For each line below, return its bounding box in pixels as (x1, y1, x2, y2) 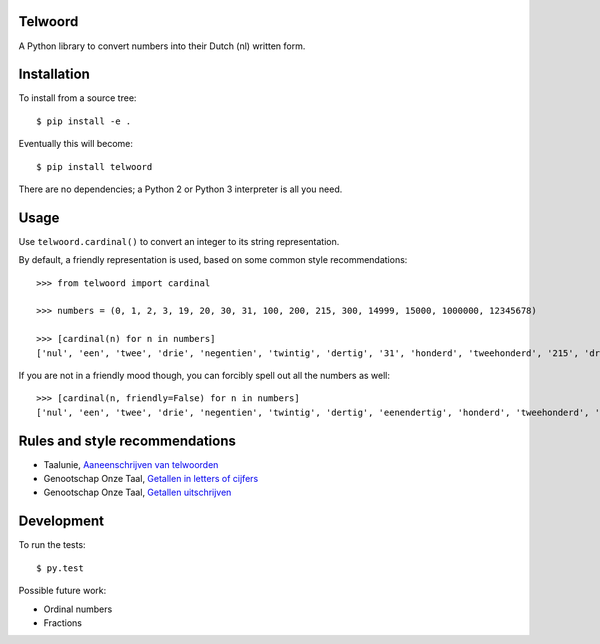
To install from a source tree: (18, 92, 137, 104)
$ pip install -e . (36, 115, 132, 127)
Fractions (43, 616, 83, 629)
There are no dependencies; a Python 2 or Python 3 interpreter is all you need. (18, 183, 343, 195)
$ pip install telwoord (36, 161, 153, 172)
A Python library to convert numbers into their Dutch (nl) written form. (18, 40, 306, 52)
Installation (18, 66, 90, 83)
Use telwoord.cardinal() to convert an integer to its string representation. (18, 235, 340, 247)
